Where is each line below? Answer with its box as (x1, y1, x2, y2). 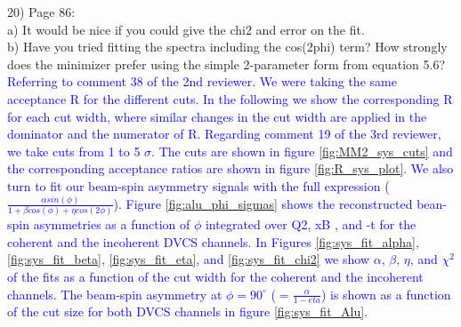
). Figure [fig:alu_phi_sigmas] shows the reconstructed (113, 194, 413, 212)
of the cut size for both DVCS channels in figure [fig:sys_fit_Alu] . (7, 302, 368, 321)
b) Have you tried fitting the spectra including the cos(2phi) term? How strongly (7, 37, 448, 56)
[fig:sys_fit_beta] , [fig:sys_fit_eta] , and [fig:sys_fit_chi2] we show (7, 250, 369, 268)
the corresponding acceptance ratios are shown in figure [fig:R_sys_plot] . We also (7, 159, 454, 178)
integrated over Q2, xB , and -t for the (205, 215, 417, 234)
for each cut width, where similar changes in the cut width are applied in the (7, 107, 427, 125)
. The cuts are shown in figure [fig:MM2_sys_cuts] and (151, 141, 453, 160)
